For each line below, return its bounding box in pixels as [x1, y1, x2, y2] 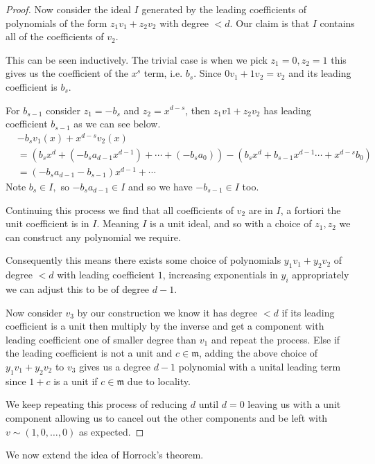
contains [320, 15, 355, 30]
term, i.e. [143, 66, 183, 80]
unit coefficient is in [6, 216, 89, 231]
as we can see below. [73, 116, 161, 131]
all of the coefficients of [6, 29, 104, 44]
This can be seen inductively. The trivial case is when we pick [6, 52, 268, 66]
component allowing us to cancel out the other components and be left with [6, 410, 328, 425]
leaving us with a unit [247, 397, 341, 411]
